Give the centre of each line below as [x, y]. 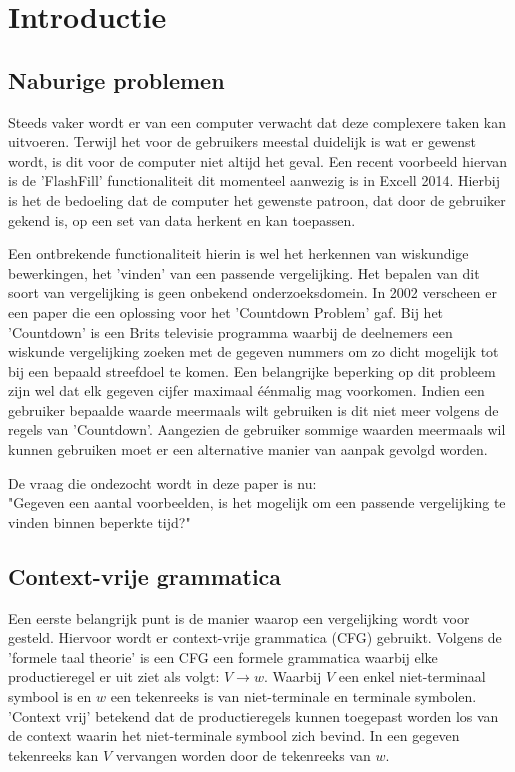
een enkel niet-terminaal [412, 676]
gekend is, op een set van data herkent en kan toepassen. [182, 219]
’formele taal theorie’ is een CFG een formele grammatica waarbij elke [223, 656]
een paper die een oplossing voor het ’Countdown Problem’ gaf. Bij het [226, 311]
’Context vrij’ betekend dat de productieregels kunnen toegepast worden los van [253, 715]
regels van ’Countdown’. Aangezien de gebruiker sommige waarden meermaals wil [257, 429]
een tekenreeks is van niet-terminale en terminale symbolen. [293, 696]
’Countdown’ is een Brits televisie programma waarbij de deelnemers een [230, 331]
